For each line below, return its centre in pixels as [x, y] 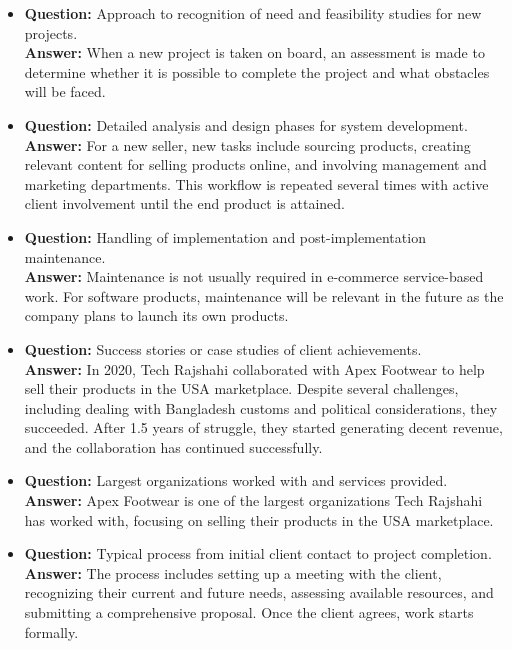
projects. [51, 32]
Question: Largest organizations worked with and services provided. [236, 480]
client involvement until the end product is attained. [184, 203]
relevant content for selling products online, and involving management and [255, 164]
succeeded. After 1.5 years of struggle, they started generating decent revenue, [263, 427]
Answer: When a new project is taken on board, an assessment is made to [254, 52]
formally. [51, 631]
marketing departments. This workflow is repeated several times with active [256, 183]
